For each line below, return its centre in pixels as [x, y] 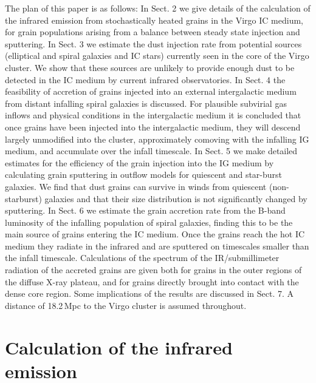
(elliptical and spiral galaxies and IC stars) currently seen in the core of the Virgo [157, 56]
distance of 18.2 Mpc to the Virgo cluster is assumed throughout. [126, 305]
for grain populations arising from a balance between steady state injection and [153, 32]
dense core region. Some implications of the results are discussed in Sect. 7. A [149, 293]
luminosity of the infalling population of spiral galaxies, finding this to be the [149, 222]
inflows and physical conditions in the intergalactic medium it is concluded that [153, 115]
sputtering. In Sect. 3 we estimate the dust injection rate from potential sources [153, 43]
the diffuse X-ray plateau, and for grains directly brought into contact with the [152, 281]
